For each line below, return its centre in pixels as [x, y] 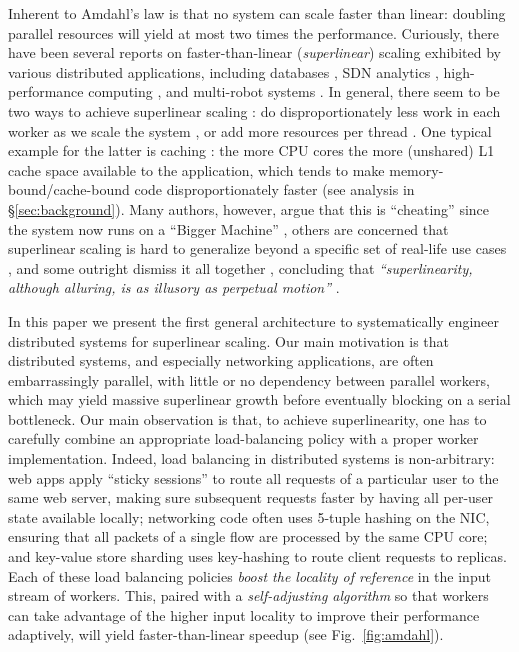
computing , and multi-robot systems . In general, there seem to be [294, 91]
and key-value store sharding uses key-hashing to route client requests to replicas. [257, 556]
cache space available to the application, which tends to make [196, 169]
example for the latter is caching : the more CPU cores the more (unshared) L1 [251, 150]
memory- [416, 169]
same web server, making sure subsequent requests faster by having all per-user [251, 497]
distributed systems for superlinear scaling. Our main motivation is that [228, 340]
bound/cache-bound [69, 189]
